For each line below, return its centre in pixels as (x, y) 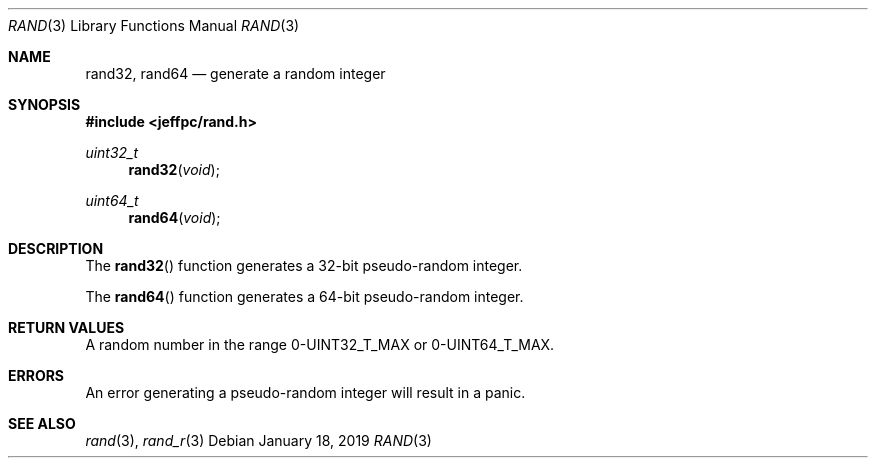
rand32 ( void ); (174, 169)
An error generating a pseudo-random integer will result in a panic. (305, 392)
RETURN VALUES (66, 327)
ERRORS (36, 375)
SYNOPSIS (44, 104)
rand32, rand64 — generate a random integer (235, 73)
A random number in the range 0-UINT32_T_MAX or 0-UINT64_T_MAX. (320, 344)
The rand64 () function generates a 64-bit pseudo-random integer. (304, 296)
